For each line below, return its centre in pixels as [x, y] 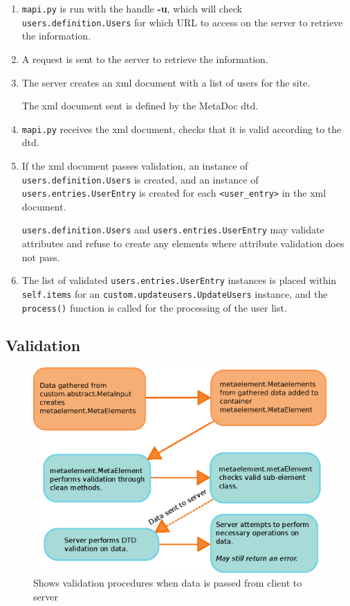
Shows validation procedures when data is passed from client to [168, 582]
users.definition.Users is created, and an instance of [140, 179]
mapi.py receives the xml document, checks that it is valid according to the [182, 128]
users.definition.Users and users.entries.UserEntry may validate [173, 230]
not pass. [41, 257]
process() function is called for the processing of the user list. [154, 307]
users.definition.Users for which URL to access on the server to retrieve [182, 22]
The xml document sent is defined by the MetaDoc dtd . [140, 106]
